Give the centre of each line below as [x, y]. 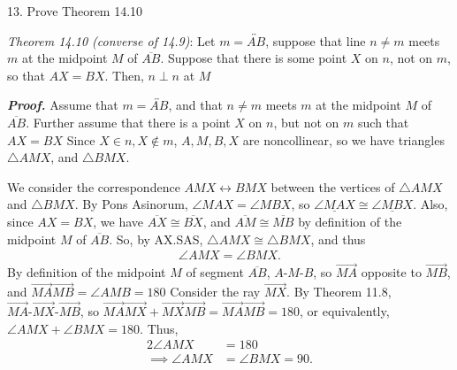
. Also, [430, 204]
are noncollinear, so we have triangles [343, 139]
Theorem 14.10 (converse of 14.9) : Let [111, 40]
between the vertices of [333, 186]
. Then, [124, 75]
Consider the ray [215, 292]
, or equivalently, [345, 311]
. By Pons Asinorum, [131, 204]
